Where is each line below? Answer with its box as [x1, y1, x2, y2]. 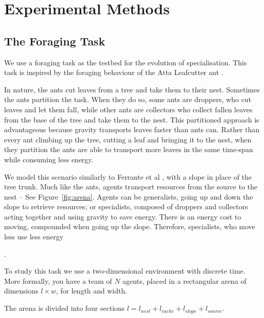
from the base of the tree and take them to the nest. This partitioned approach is [4, 114, 259, 125]
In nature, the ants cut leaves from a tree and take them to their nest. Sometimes [4, 84, 260, 94]
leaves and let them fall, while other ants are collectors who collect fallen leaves [4, 104, 253, 114]
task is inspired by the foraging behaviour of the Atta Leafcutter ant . [4, 67, 224, 78]
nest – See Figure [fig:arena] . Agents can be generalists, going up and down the [4, 191, 253, 202]
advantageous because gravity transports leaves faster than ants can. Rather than [4, 124, 260, 135]
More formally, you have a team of [4, 275, 112, 286]
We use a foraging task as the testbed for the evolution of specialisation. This [4, 57, 247, 67]
